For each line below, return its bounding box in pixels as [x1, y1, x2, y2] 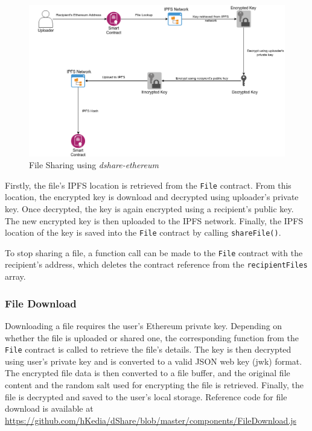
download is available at [5, 402, 94, 415]
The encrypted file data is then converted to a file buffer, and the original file [5, 367, 290, 379]
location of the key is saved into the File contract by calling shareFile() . [5, 226, 281, 239]
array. [5, 270, 26, 283]
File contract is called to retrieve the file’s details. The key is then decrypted [5, 343, 291, 356]
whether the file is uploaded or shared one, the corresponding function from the [5, 331, 299, 344]
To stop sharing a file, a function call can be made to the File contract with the [5, 246, 303, 259]
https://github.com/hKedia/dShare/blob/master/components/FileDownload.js [5, 414, 297, 426]
